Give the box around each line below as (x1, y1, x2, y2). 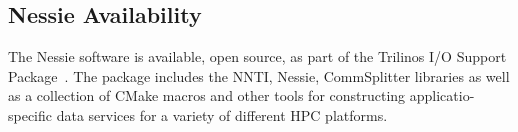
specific (8, 104, 53, 125)
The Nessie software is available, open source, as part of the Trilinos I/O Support (8, 46, 507, 67)
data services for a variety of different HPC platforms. (56, 104, 388, 125)
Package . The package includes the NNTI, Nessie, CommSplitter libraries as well (8, 65, 510, 86)
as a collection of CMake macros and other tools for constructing (8, 85, 406, 106)
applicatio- (409, 85, 475, 106)
